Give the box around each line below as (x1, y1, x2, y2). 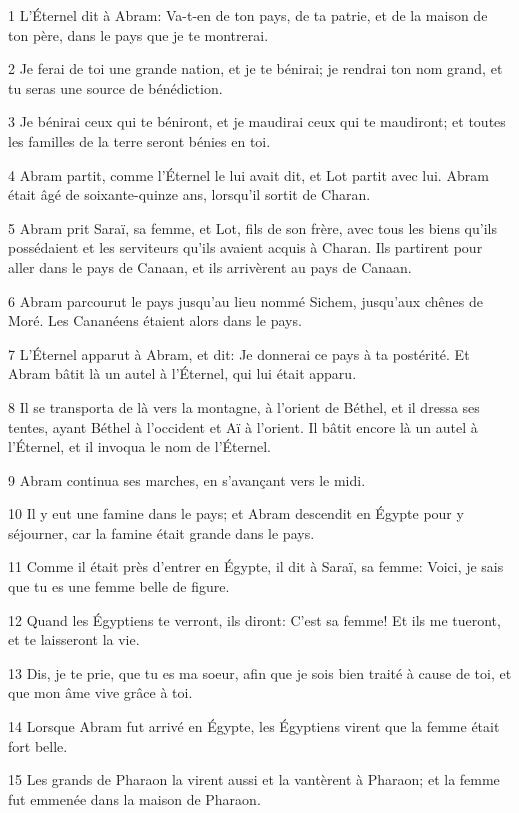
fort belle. (8, 735, 68, 756)
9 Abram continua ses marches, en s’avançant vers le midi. (8, 469, 366, 490)
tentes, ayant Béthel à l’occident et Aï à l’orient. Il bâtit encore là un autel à (8, 416, 478, 437)
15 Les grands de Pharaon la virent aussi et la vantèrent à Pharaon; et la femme (8, 769, 500, 790)
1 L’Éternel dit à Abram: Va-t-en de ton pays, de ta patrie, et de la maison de (8, 5, 488, 25)
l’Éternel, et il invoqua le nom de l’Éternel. (8, 436, 271, 457)
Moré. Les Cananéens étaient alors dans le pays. (8, 310, 302, 331)
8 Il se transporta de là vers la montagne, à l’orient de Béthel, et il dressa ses (8, 396, 480, 417)
